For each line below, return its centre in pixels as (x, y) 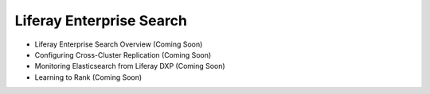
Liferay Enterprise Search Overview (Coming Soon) (119, 44)
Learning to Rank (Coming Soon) (88, 77)
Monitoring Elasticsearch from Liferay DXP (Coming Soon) (130, 66)
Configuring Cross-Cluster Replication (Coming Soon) (123, 55)
